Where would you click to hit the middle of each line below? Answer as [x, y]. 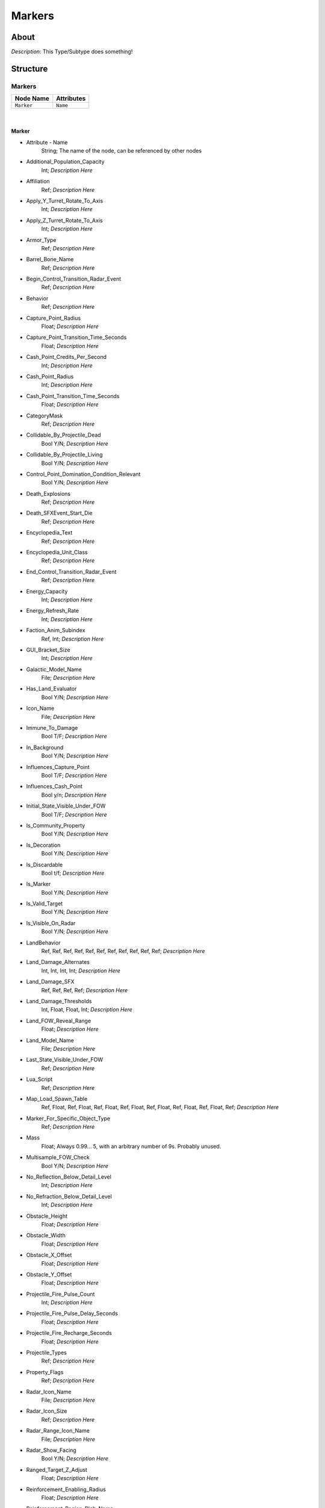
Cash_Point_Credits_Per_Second [67, 357]
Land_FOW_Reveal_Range [59, 1021]
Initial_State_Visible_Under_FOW [66, 806]
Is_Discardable [45, 864]
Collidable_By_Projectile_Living [64, 455]
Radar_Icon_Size [47, 1411]
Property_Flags [45, 1372]
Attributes [71, 98]
